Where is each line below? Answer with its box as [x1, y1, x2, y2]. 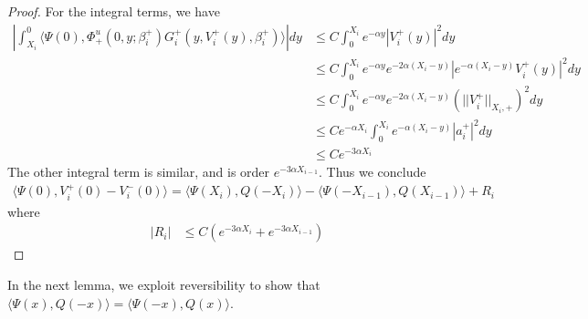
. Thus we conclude [319, 161, 426, 180]
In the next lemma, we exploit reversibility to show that [7, 275, 320, 293]
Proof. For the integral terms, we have [7, 2, 220, 20]
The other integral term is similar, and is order [7, 161, 270, 180]
